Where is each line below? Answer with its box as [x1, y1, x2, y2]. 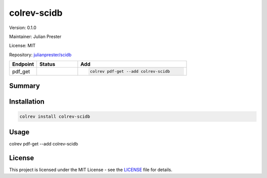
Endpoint [12, 61, 34, 68]
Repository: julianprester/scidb [9, 52, 72, 58]
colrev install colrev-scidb [19, 113, 90, 119]
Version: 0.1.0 [9, 25, 37, 31]
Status [40, 61, 55, 68]
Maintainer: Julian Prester [9, 34, 62, 39]
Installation [9, 98, 44, 106]
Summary [9, 82, 40, 90]
